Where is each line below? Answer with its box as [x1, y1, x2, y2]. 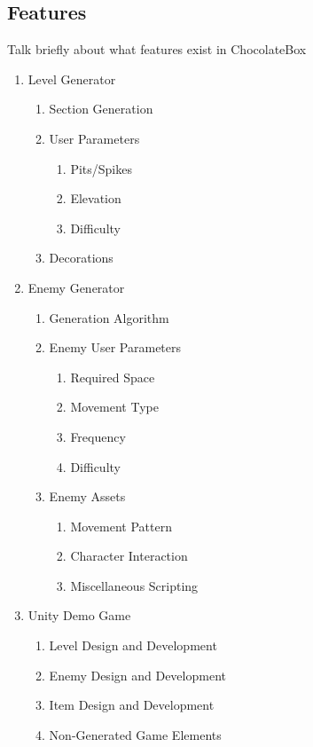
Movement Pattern [70, 516, 172, 535]
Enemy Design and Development [49, 665, 226, 684]
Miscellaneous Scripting [70, 576, 199, 594]
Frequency [70, 427, 126, 445]
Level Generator [27, 69, 116, 88]
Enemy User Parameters [49, 338, 182, 357]
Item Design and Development [49, 696, 215, 714]
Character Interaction [70, 546, 188, 565]
